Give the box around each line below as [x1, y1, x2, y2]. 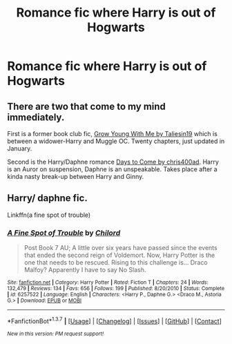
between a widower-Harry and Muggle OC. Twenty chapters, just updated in [7, 137, 225, 145]
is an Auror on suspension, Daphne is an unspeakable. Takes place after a [7, 165, 217, 173]
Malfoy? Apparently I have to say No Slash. [23, 266, 146, 274]
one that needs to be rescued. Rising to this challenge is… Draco [23, 258, 209, 267]
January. [7, 144, 32, 153]
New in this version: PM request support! [7, 330, 104, 337]
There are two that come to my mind [7, 100, 166, 112]
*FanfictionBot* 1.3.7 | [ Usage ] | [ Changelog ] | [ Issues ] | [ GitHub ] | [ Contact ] [7, 316, 222, 325]
